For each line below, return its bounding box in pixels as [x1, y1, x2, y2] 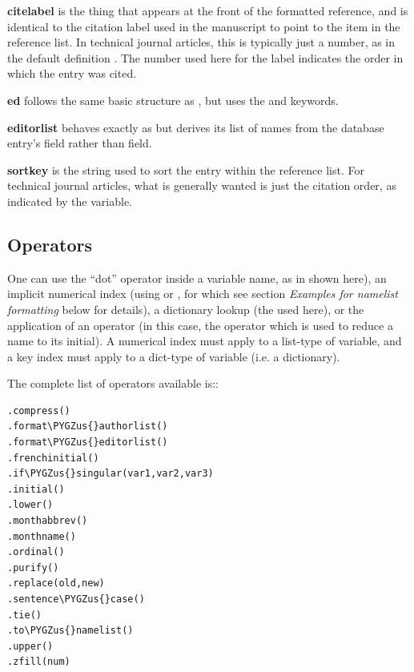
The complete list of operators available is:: [7, 375, 219, 392]
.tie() [7, 609, 42, 621]
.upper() [7, 640, 54, 652]
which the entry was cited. [7, 65, 137, 82]
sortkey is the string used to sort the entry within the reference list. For [7, 161, 364, 178]
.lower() [7, 499, 54, 511]
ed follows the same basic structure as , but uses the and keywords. [7, 91, 339, 108]
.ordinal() [7, 546, 65, 558]
